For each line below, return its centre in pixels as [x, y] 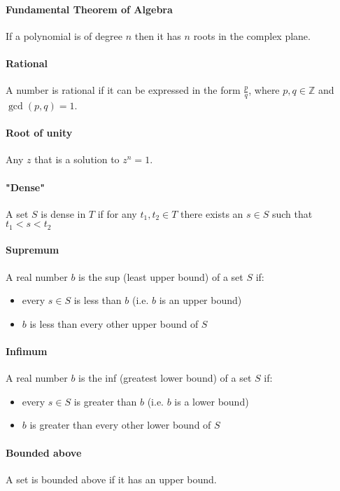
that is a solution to [77, 159]
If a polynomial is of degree [64, 35]
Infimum [27, 351]
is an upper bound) [200, 300]
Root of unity [39, 133]
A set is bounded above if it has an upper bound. [111, 479]
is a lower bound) [212, 401]
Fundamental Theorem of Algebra [89, 9]
